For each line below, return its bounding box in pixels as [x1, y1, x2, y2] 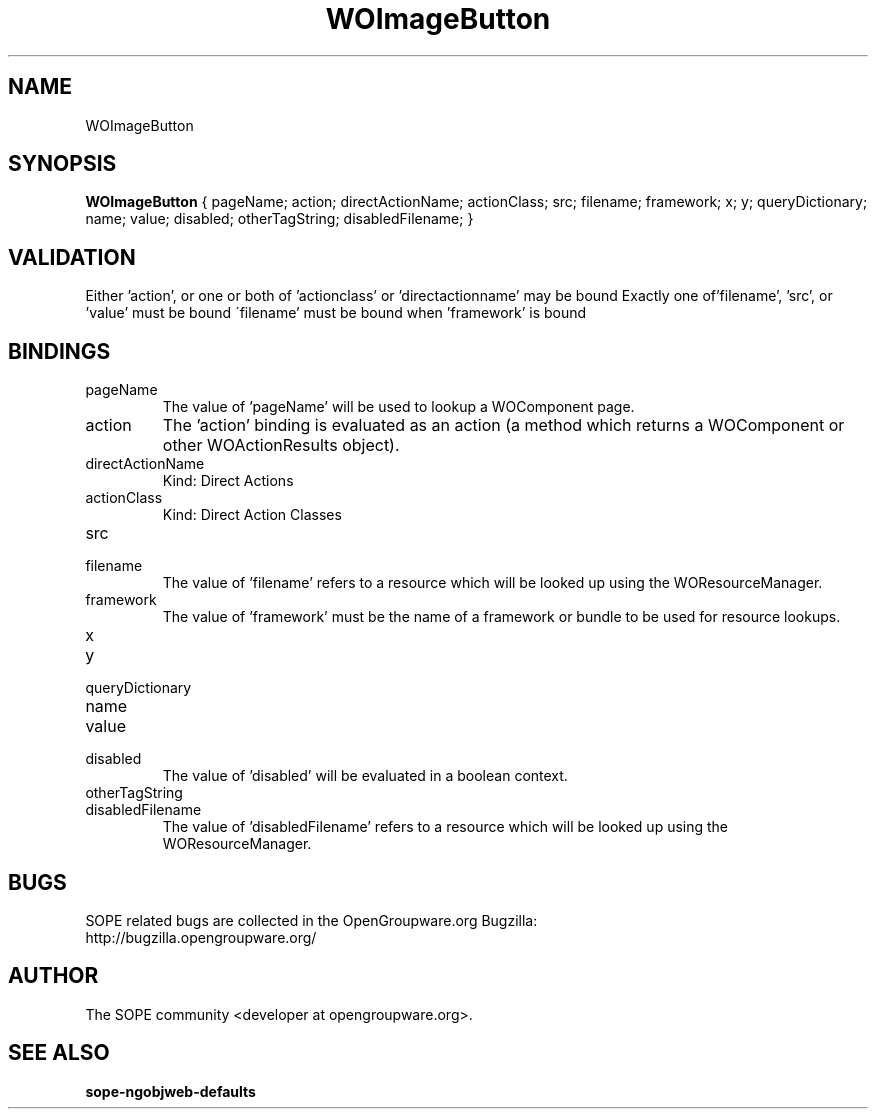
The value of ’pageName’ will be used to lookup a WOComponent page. [162, 398, 635, 416]
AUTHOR [8, 963, 99, 989]
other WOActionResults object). [162, 435, 400, 456]
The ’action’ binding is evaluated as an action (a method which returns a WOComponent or [162, 415, 845, 436]
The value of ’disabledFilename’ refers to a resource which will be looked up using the [162, 818, 729, 836]
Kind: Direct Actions [162, 472, 294, 490]
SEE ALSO [8, 1040, 110, 1066]
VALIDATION [8, 244, 136, 270]
